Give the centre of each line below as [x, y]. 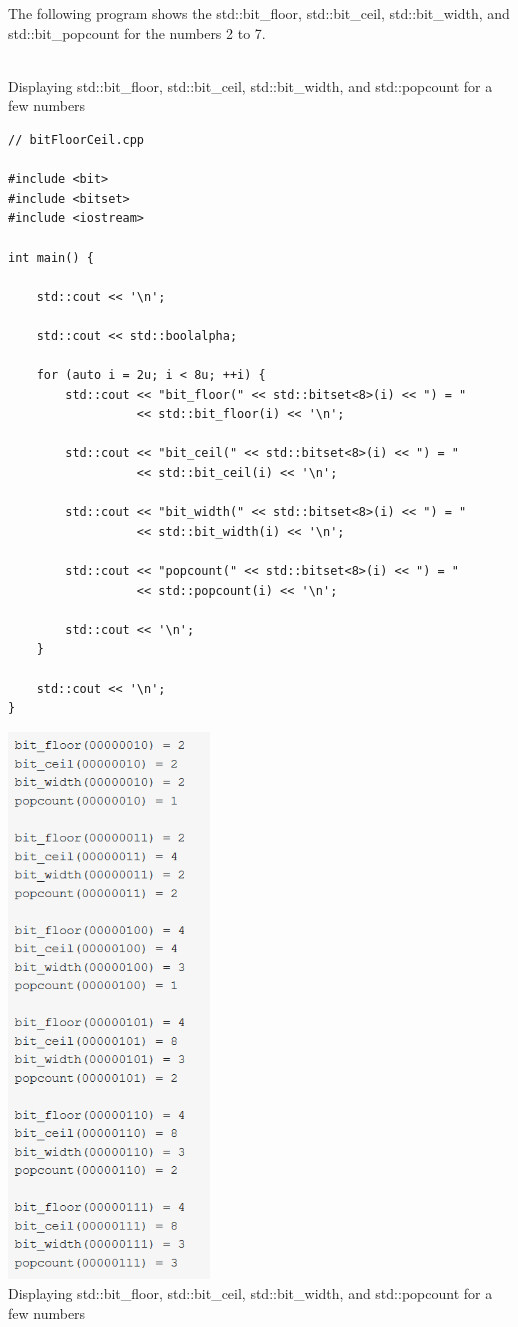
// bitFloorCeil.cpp [76, 139]
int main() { [51, 257]
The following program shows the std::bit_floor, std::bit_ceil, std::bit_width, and [259, 13]
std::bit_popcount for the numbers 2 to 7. [137, 32]
